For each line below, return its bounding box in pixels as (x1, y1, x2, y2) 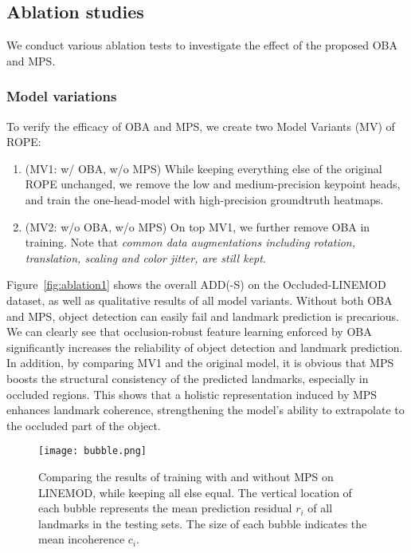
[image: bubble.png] (38, 445, 147, 457)
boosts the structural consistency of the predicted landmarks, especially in (6, 369, 369, 386)
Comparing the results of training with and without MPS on (38, 468, 334, 484)
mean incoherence (38, 531, 125, 547)
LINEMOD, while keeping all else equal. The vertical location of (38, 484, 352, 500)
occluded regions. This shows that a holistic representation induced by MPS (6, 385, 378, 402)
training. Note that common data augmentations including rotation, (25, 234, 356, 251)
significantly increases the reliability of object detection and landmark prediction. (6, 338, 403, 355)
